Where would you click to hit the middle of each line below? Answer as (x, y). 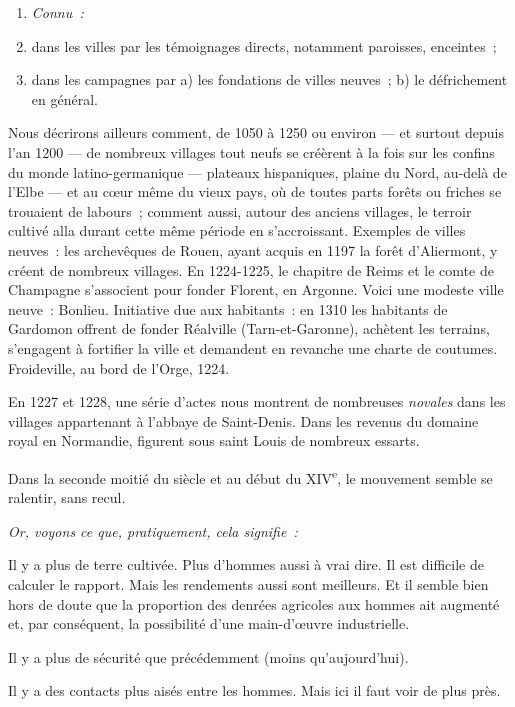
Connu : (57, 12)
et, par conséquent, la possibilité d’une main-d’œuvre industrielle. (209, 623)
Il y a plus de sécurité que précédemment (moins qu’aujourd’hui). (208, 656)
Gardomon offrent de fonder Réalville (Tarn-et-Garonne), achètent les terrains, (249, 328)
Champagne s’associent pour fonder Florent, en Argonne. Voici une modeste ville (256, 289)
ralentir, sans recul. (67, 497)
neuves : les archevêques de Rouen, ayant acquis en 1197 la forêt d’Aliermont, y (253, 249)
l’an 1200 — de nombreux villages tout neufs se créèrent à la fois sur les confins (251, 151)
